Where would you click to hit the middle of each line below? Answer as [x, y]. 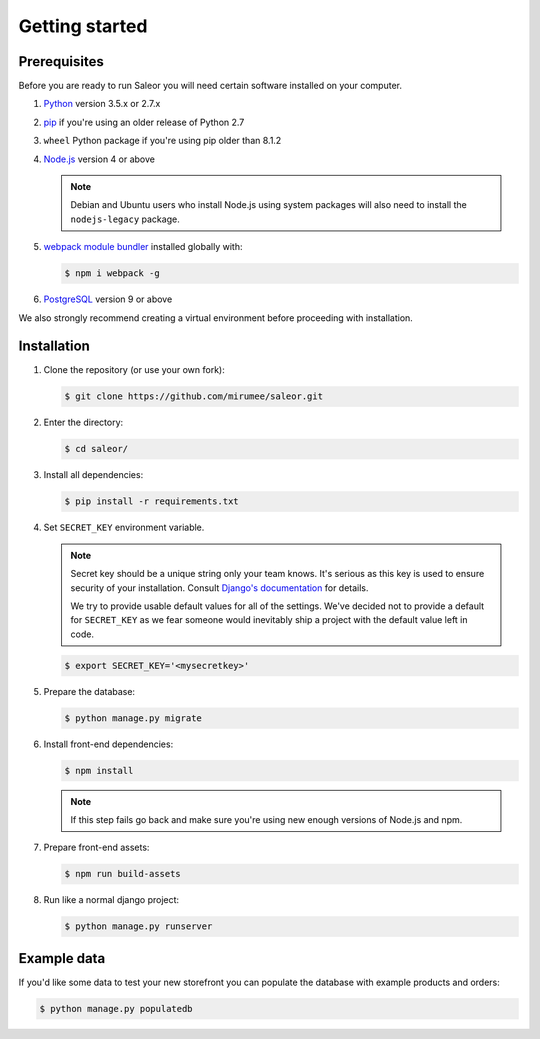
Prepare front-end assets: [96, 847]
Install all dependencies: [93, 475]
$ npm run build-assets [123, 874]
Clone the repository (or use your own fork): [134, 370]
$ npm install [99, 770]
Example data [62, 958]
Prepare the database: [89, 691]
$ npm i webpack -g [112, 273]
